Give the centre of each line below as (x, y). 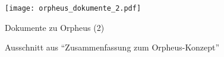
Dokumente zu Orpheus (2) (55, 27)
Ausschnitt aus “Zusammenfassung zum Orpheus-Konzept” (112, 47)
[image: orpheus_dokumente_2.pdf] (73, 8)
